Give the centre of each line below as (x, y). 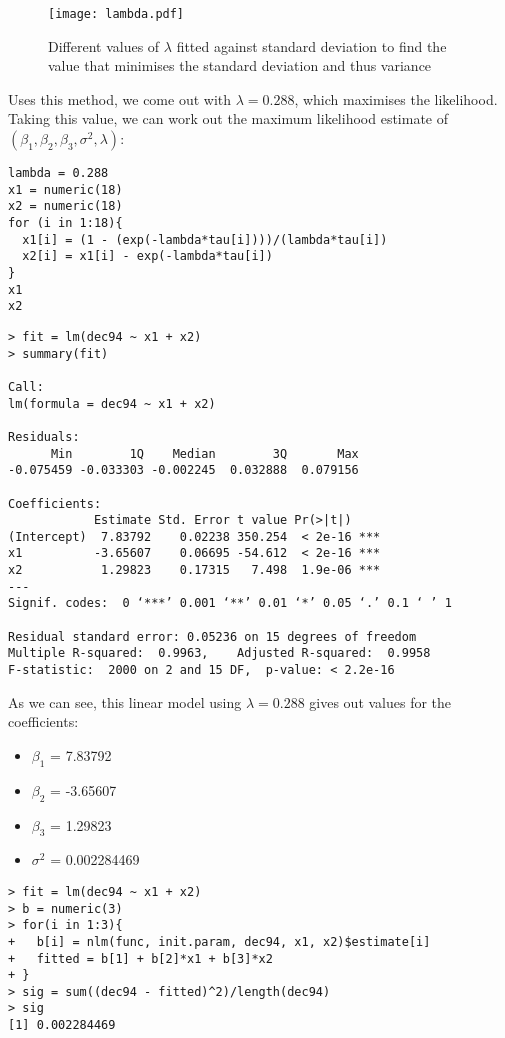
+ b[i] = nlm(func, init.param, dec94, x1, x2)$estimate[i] (219, 941)
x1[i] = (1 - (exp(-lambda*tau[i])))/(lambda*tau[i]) (205, 239)
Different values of (104, 45)
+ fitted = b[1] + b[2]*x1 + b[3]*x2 (140, 958)
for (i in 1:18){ (65, 223)
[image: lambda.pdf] (116, 14)
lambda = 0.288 (58, 173)
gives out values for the (380, 701)
